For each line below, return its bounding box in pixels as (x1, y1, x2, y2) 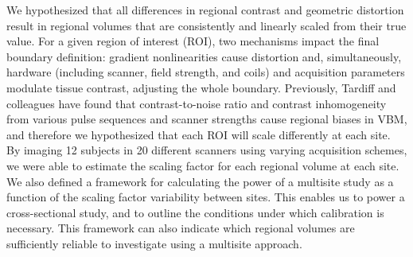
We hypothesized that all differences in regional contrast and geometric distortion (6, 2, 404, 18)
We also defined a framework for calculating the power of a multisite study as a (6, 173, 394, 189)
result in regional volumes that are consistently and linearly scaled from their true (6, 17, 407, 33)
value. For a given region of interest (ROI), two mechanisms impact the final (6, 33, 380, 49)
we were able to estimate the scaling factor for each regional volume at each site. (6, 157, 399, 173)
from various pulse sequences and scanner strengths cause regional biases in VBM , (6, 111, 407, 127)
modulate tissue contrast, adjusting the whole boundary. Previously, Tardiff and (6, 79, 396, 95)
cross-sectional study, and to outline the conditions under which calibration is (6, 204, 384, 220)
